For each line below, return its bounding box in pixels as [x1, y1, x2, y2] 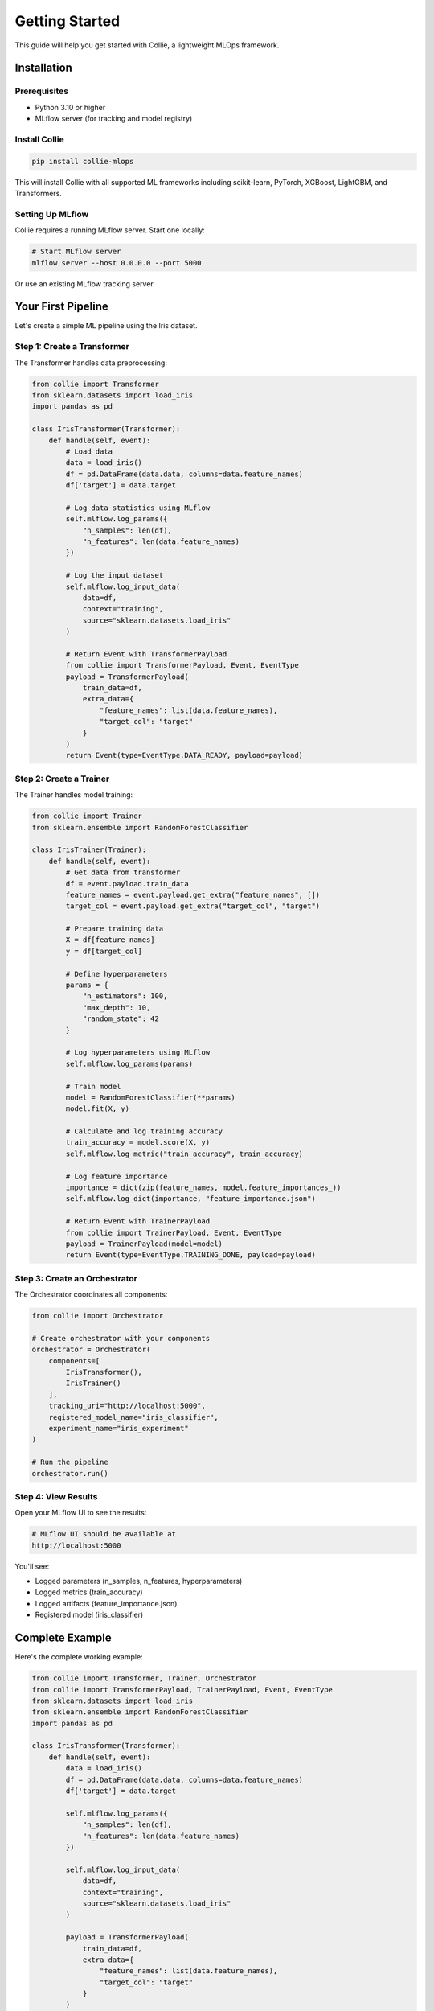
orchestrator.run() [31, 1469, 108, 1478]
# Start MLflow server [31, 247, 121, 257]
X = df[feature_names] [65, 936, 156, 944]
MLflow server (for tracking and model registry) [35, 113, 193, 124]
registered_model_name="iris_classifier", [48, 1413, 219, 1421]
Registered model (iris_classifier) [35, 1610, 144, 1620]
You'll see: [14, 1561, 50, 1571]
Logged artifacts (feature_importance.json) [35, 1598, 178, 1608]
